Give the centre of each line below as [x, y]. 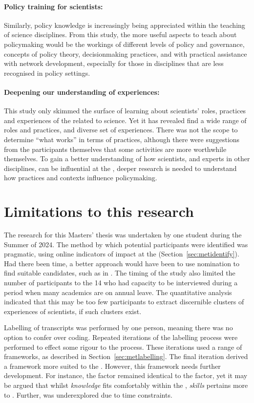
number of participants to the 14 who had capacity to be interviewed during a [121, 282]
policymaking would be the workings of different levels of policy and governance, [124, 44]
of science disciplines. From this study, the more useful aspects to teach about [120, 34]
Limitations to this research [99, 211]
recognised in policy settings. [47, 73]
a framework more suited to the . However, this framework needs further [112, 366]
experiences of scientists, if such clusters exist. [73, 311]
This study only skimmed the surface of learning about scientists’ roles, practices [125, 111]
